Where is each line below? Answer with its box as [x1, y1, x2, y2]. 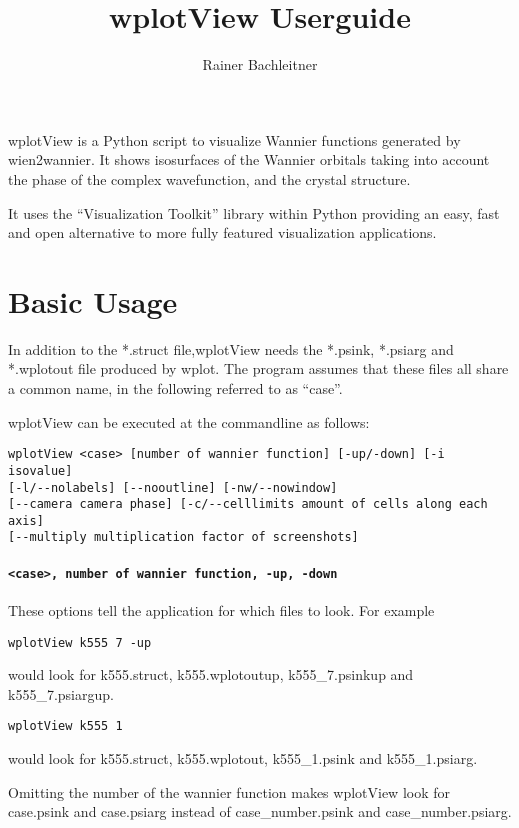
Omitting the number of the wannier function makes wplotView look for [8, 781, 450, 802]
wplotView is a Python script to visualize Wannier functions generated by [8, 129, 461, 150]
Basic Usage [8, 280, 178, 321]
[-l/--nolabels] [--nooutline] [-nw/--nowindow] [8, 480, 338, 495]
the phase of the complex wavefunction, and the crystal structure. [8, 168, 411, 189]
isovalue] [8, 463, 73, 478]
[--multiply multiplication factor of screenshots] [8, 530, 359, 545]
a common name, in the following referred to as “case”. [8, 378, 343, 398]
